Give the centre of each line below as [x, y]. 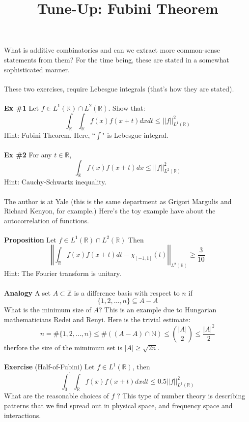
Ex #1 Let [21, 107]
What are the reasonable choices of [56, 396]
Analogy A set [28, 292]
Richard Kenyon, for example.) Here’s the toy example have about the [110, 211]
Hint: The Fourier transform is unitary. [63, 273]
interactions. [23, 415]
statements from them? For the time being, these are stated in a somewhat [117, 59]
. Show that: [127, 107]
